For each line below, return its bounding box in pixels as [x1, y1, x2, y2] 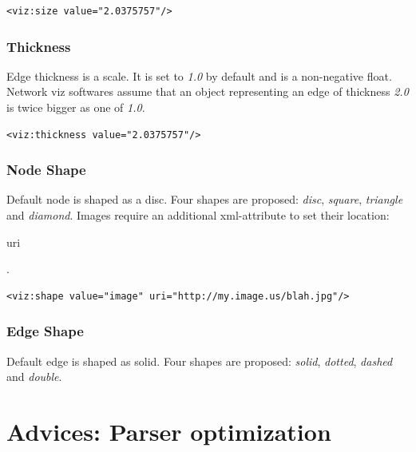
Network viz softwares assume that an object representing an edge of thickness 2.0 [6, 83, 409, 100]
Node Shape [6, 160, 86, 180]
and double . [6, 368, 62, 385]
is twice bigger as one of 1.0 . [6, 99, 145, 115]
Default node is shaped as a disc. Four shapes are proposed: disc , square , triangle [6, 191, 403, 208]
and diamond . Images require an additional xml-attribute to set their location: [6, 207, 390, 223]
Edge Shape [6, 321, 84, 341]
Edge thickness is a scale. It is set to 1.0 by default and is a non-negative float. [6, 67, 392, 84]
